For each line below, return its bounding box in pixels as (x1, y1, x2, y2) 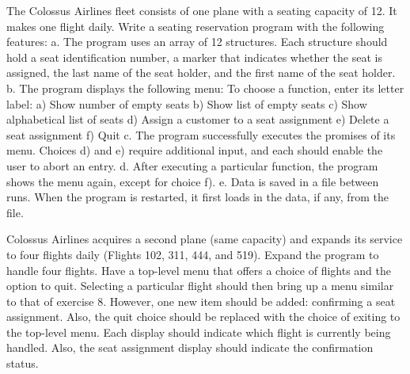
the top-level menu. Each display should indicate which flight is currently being (6, 323, 391, 340)
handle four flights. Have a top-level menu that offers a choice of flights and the (6, 261, 392, 278)
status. (6, 355, 39, 372)
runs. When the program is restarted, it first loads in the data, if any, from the (6, 189, 389, 205)
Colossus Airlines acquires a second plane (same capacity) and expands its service (6, 231, 403, 247)
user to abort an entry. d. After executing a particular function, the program (6, 157, 378, 174)
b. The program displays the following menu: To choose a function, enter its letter (6, 79, 404, 96)
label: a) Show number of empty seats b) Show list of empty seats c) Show (6, 95, 367, 112)
